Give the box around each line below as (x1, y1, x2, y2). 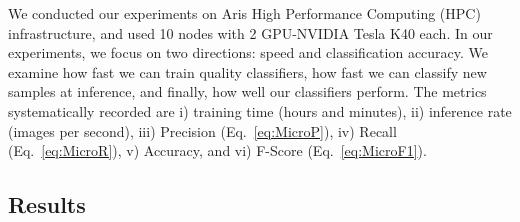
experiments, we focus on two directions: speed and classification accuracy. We (8, 42, 489, 63)
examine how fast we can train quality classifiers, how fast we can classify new (8, 61, 487, 82)
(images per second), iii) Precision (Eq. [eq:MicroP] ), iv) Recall (8, 120, 397, 141)
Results (8, 189, 86, 220)
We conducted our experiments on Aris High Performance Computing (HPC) (8, 3, 481, 23)
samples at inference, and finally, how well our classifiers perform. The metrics (8, 81, 487, 102)
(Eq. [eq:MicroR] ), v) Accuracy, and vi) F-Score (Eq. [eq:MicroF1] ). (8, 140, 427, 161)
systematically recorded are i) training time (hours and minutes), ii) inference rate (8, 100, 512, 121)
